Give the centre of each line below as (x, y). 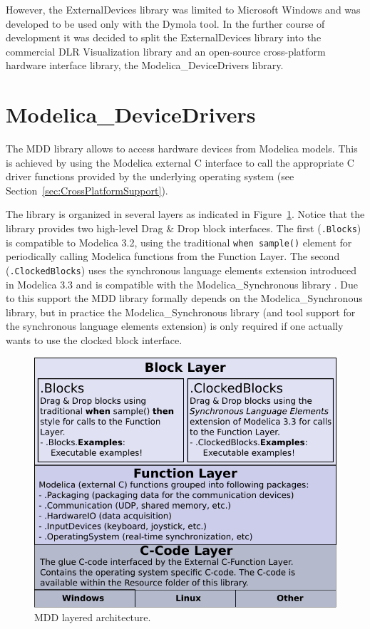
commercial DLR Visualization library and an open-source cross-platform (166, 51)
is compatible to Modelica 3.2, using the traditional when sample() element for (179, 242)
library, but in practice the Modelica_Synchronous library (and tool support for (181, 312)
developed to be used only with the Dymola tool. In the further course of (165, 23)
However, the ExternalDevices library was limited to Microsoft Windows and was (183, 9)
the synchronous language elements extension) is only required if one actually (175, 326)
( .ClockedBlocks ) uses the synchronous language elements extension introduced (181, 270)
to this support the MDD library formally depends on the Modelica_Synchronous (184, 298)
